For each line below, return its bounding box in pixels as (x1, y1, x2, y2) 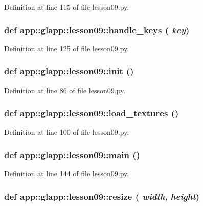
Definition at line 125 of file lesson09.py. (4, 43, 129, 54)
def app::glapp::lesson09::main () (4, 148, 140, 161)
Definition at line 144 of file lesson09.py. (4, 168, 129, 179)
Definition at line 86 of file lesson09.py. (4, 85, 126, 95)
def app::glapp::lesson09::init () (4, 65, 134, 78)
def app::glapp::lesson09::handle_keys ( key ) (4, 23, 190, 36)
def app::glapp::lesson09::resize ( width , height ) (4, 190, 200, 202)
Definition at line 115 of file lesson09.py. (4, 2, 129, 12)
